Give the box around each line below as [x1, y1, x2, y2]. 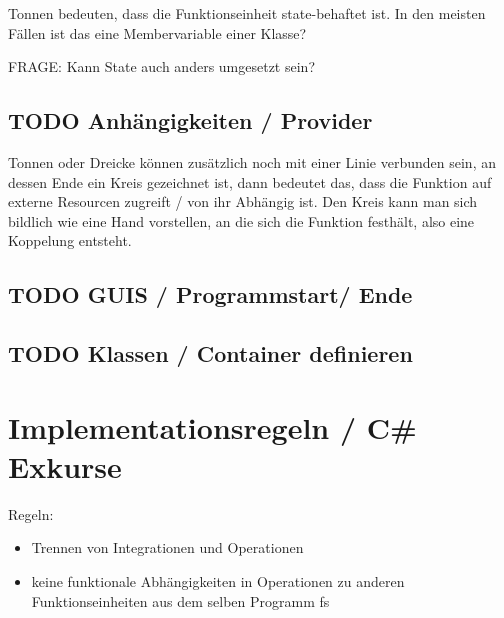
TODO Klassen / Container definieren [8, 338, 413, 369]
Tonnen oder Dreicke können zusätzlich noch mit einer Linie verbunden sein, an [8, 151, 496, 172]
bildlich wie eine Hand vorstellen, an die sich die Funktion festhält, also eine [8, 210, 475, 231]
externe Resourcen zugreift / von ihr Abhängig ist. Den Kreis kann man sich [8, 191, 478, 212]
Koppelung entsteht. [8, 230, 132, 251]
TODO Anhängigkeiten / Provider [8, 105, 373, 136]
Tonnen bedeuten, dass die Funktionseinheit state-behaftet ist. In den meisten [8, 3, 486, 23]
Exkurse [8, 445, 122, 486]
